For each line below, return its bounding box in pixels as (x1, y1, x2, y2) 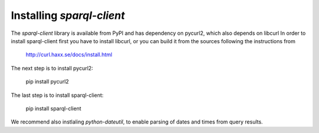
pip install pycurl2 (25, 78, 69, 85)
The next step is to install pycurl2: (11, 64, 93, 72)
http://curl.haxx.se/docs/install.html (25, 51, 112, 59)
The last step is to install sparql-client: (11, 92, 104, 99)
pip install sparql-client (25, 105, 82, 112)
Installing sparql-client (11, 9, 125, 22)
